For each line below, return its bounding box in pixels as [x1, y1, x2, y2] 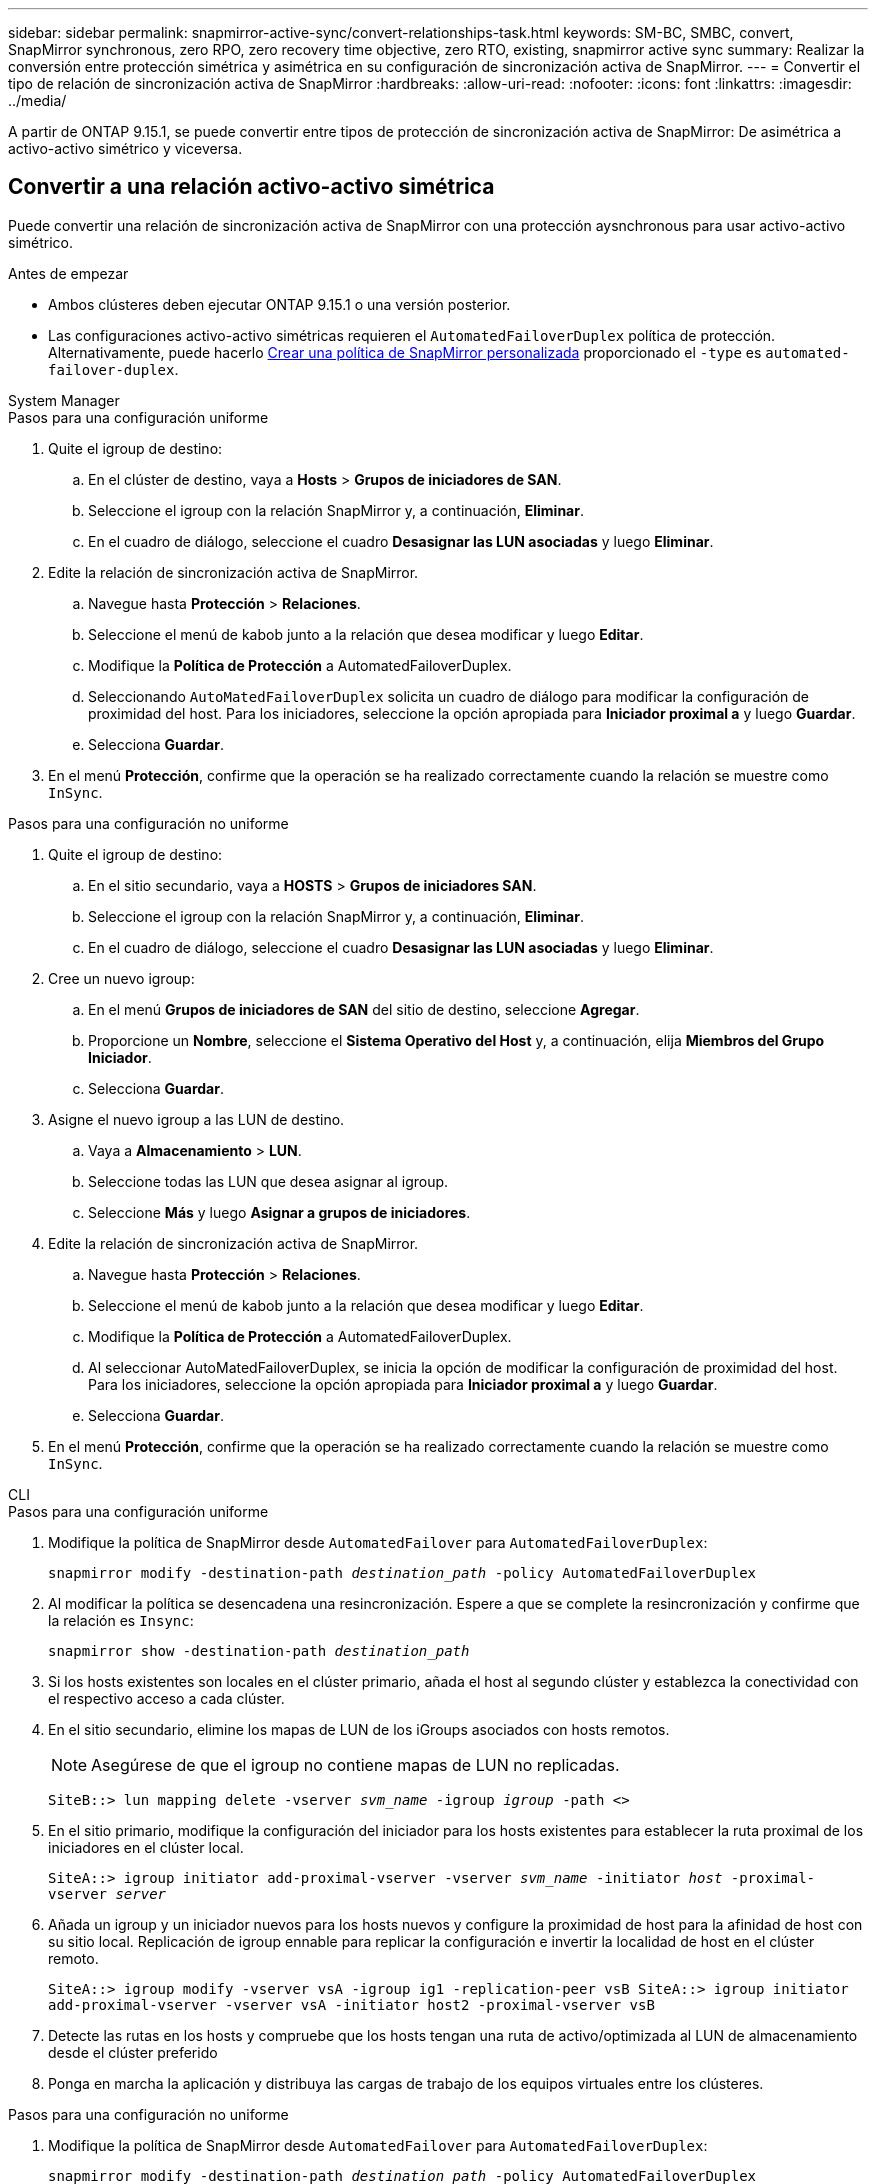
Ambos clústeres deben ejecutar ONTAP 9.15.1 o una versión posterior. [48, 295, 511, 313]
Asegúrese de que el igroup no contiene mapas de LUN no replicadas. [91, 1754, 620, 1775]
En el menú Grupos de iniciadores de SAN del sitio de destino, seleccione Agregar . [88, 1000, 640, 1018]
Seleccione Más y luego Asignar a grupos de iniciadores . [88, 1203, 471, 1221]
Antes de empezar [8, 264, 129, 282]
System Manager [8, 391, 120, 409]
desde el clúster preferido [48, 2043, 218, 2061]
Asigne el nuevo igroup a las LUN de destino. [48, 1110, 345, 1128]
